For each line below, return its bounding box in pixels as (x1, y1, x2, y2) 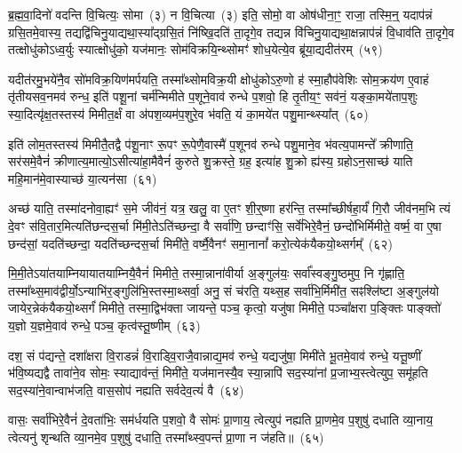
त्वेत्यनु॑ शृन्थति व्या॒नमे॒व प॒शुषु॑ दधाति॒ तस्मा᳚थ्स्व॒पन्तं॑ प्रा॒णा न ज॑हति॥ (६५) (8, 427, 324, 446)
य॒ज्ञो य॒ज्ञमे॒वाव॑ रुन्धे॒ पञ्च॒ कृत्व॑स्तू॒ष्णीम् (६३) (8, 315, 201, 334)
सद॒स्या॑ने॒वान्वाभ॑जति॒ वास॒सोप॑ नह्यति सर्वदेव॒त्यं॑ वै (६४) (8, 380, 244, 399)
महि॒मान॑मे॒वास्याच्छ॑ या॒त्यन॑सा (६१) (8, 169, 157, 187)
